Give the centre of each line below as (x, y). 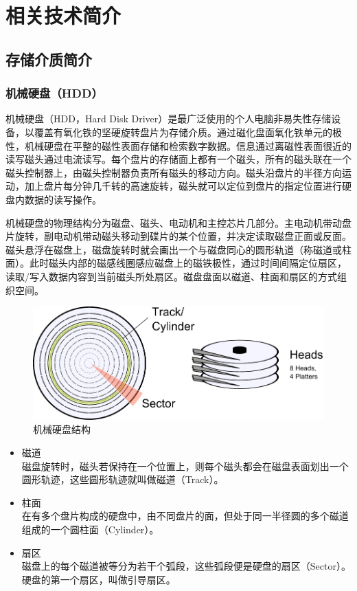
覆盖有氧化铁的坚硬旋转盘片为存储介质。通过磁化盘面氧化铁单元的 (183, 132)
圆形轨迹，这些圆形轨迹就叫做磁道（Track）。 (123, 479)
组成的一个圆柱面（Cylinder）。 (90, 529)
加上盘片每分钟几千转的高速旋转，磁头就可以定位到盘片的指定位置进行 (183, 186)
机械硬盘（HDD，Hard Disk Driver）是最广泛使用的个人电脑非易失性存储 (169, 119)
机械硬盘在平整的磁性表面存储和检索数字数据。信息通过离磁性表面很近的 (188, 145)
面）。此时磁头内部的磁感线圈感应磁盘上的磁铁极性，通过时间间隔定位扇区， (176, 263)
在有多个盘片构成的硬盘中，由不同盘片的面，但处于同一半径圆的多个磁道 (185, 516)
